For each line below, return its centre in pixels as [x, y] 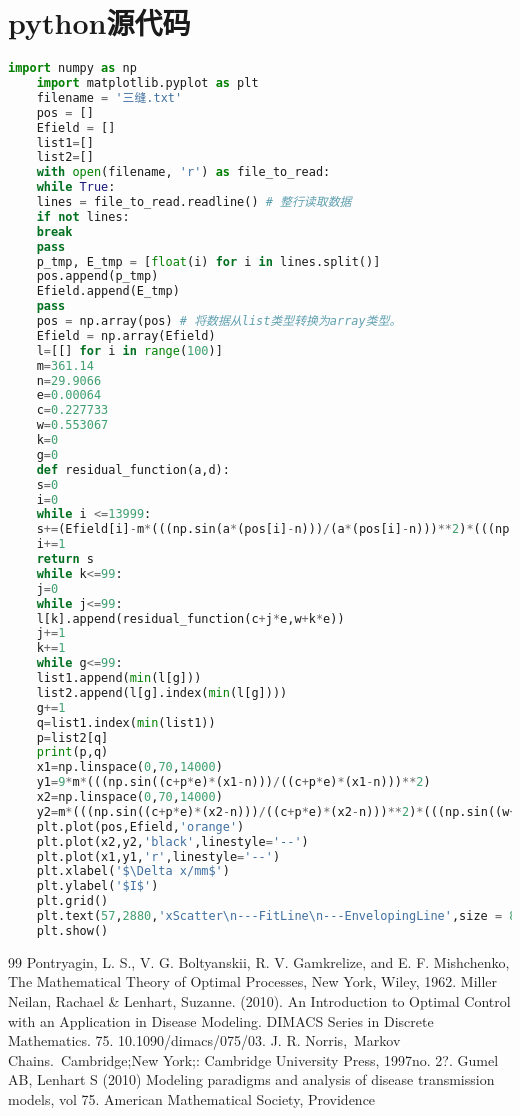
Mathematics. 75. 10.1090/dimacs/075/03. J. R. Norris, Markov [204, 1040]
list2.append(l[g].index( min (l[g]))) [162, 692]
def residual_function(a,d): [133, 469]
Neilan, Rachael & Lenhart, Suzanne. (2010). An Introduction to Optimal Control [259, 1000]
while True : [76, 187]
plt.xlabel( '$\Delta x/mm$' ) [133, 871]
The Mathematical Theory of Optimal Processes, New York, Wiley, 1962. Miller [253, 981]
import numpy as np [72, 68]
